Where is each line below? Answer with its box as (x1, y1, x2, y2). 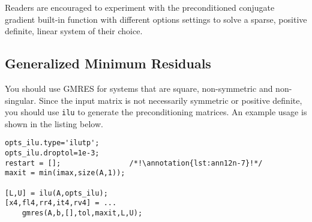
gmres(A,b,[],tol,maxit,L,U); (22, 209, 143, 218)
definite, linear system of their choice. (5, 25, 143, 37)
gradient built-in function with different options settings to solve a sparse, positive (5, 13, 307, 25)
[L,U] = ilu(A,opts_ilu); (5, 188, 108, 197)
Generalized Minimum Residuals (5, 54, 211, 73)
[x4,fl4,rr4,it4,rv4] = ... (5, 199, 117, 208)
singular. (5, 94, 37, 106)
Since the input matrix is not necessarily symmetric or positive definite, (38, 94, 302, 106)
